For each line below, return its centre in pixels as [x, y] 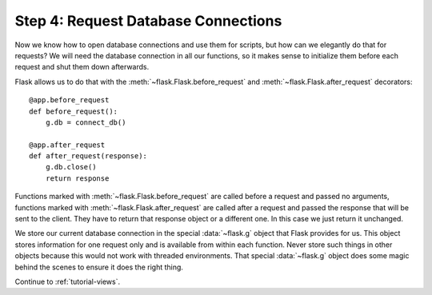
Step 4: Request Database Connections [148, 21]
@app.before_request [69, 100]
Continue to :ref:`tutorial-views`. [68, 281]
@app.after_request [67, 145]
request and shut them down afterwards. [82, 67]
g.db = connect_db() [86, 122]
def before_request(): [74, 111]
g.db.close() [71, 167]
